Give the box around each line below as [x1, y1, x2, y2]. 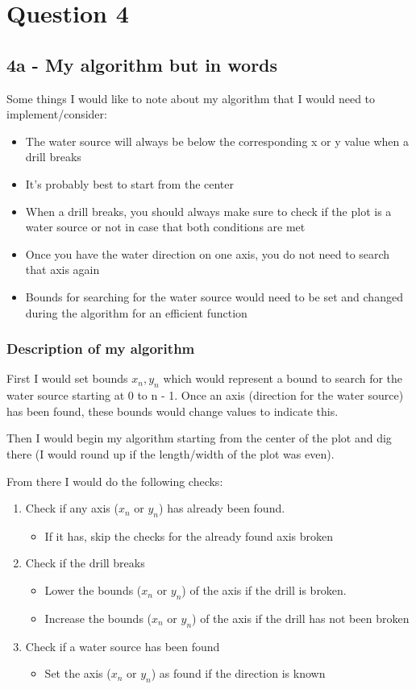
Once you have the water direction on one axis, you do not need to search [25, 245, 390, 262]
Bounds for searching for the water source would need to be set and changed [25, 288, 403, 305]
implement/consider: [6, 106, 107, 122]
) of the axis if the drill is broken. [181, 582, 347, 599]
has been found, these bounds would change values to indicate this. [6, 402, 339, 419]
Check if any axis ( [25, 500, 119, 517]
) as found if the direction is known [151, 665, 326, 682]
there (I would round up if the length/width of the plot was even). [6, 445, 335, 462]
